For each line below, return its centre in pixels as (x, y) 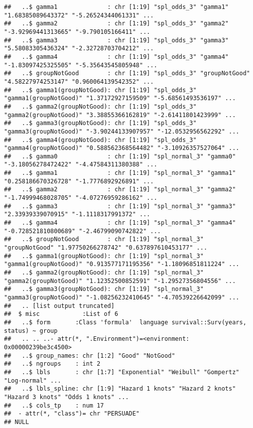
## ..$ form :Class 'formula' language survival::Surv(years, (125, 322)
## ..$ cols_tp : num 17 (54, 405)
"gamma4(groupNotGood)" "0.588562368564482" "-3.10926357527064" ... (122, 148)
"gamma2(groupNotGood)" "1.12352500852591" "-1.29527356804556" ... (120, 281)
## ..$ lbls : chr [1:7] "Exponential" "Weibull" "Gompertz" (122, 372)
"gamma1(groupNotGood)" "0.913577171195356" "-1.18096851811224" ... (122, 264)
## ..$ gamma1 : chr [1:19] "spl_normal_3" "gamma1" (120, 173)
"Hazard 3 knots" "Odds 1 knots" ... (66, 397)
